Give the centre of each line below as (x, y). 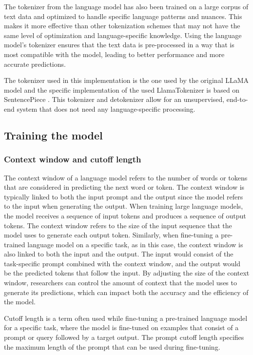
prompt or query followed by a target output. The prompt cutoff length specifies (124, 337)
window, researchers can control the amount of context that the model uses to (120, 283)
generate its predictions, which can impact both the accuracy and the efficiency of (126, 292)
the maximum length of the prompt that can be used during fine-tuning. (112, 346)
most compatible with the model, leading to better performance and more (114, 54)
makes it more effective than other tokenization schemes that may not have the (122, 26)
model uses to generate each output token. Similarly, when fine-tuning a (111, 235)
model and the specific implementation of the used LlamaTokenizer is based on (122, 89)
